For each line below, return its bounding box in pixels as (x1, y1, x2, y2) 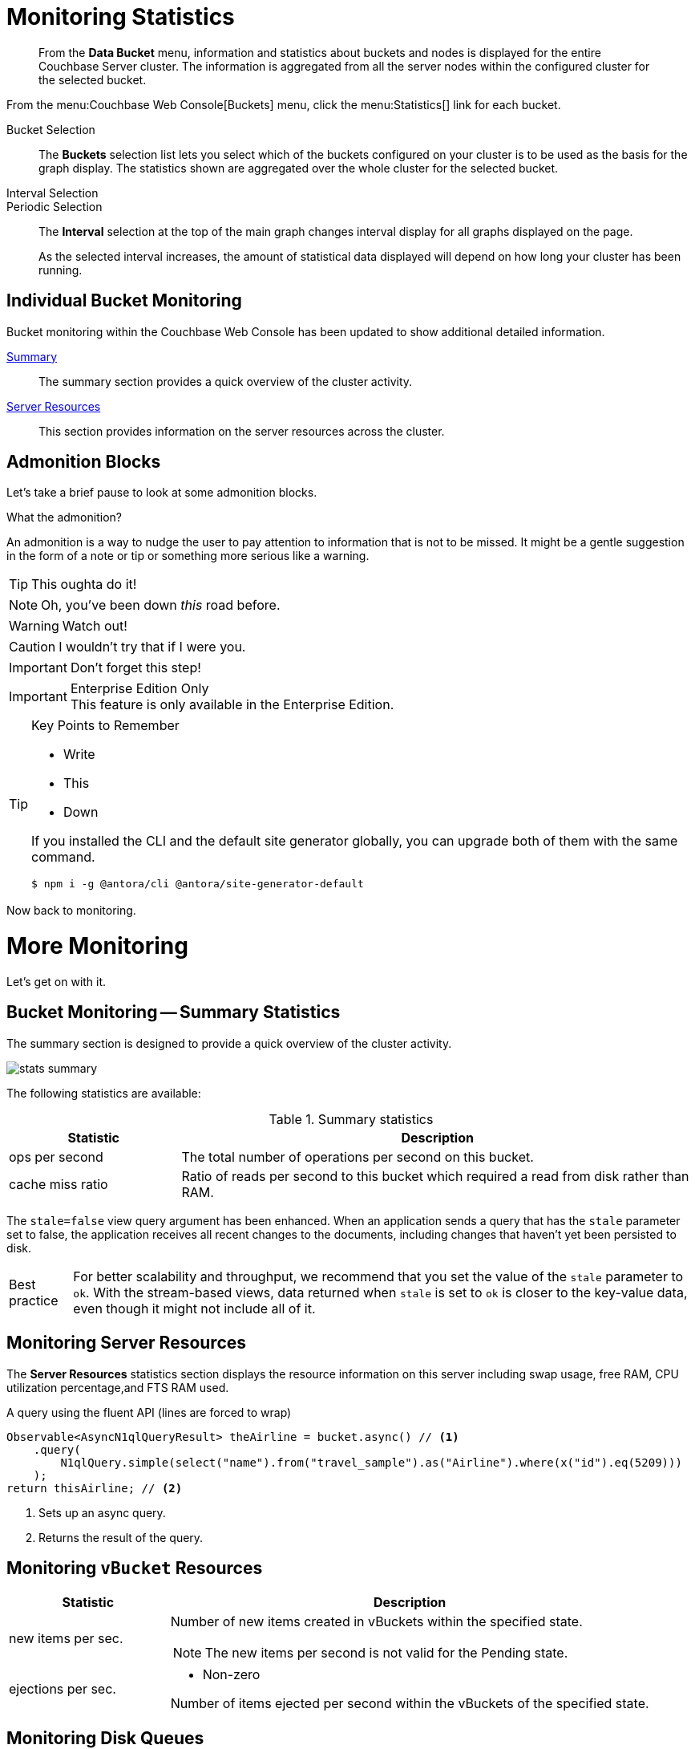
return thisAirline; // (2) (6, 1481, 183, 1495)
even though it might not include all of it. (73, 1300, 316, 1317)
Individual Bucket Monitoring (6, 290, 242, 311)
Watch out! (62, 618, 127, 635)
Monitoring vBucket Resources (6, 1558, 263, 1579)
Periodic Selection (6, 199, 103, 213)
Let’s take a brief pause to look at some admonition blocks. (6, 485, 317, 500)
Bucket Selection (6, 122, 95, 136)
